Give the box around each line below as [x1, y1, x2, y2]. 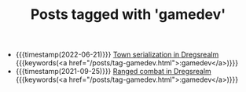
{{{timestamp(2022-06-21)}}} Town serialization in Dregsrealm [15, 50, 219, 60]
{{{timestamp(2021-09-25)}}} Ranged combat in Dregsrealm [15, 67, 212, 76]
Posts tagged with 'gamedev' [30, 6, 226, 24]
